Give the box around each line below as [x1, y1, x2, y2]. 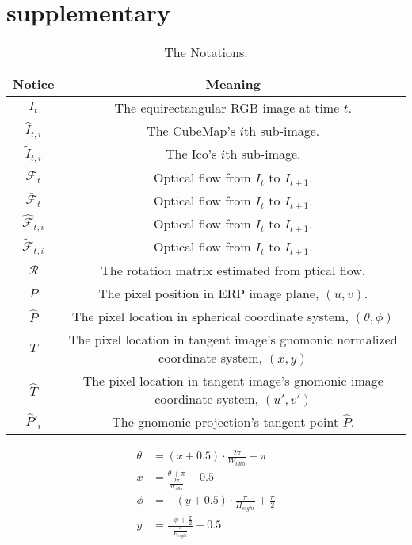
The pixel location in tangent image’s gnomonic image [82, 370, 383, 390]
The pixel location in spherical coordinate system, [72, 306, 349, 325]
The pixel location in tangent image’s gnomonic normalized [68, 329, 398, 348]
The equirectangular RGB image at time [114, 98, 340, 117]
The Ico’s [165, 144, 217, 163]
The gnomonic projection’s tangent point [112, 412, 339, 431]
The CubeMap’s [147, 121, 236, 140]
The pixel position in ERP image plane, [98, 283, 319, 302]
